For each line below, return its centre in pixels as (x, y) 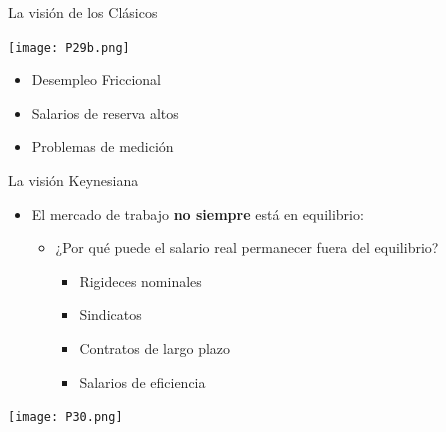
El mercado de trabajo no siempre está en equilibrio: (197, 213)
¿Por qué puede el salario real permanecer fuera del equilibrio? (247, 247)
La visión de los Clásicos (83, 12)
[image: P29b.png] (69, 47)
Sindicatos (110, 314)
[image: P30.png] (65, 417)
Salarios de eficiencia (142, 381)
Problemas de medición (102, 146)
